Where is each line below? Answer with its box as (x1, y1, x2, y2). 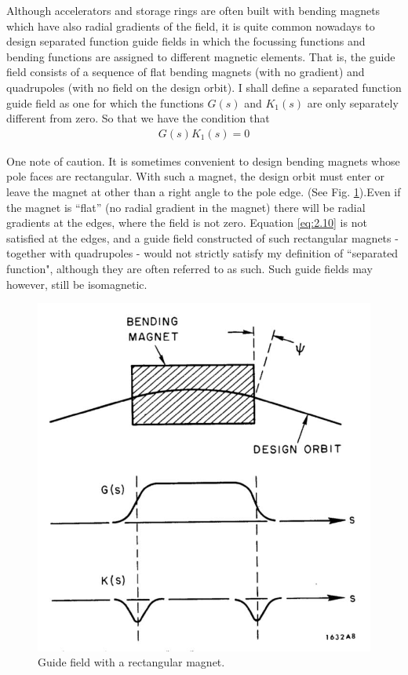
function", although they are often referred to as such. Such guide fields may (6, 260, 373, 276)
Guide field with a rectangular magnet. (38, 654, 225, 670)
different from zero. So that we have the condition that (6, 110, 270, 126)
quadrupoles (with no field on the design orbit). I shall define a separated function (6, 78, 402, 95)
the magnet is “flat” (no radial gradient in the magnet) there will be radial (6, 199, 366, 215)
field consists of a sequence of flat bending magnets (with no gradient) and (6, 64, 365, 80)
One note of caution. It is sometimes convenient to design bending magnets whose (6, 152, 400, 169)
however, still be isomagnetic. (6, 275, 148, 292)
